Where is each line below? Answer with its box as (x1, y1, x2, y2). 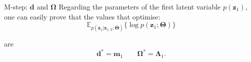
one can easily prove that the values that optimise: (4, 11, 161, 21)
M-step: (4, 1, 28, 11)
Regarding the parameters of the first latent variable (59, 1, 221, 11)
